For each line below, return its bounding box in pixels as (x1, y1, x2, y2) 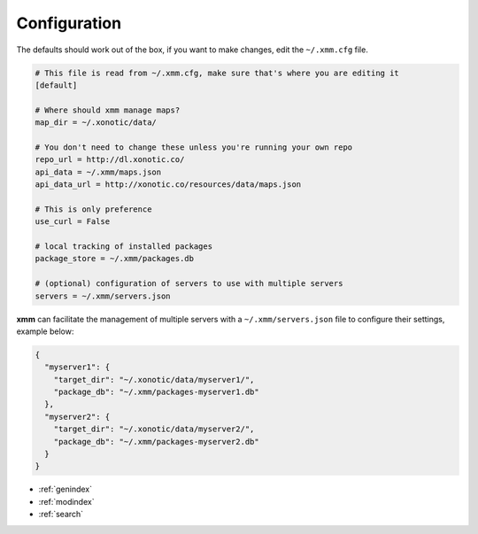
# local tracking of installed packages (35, 242, 212, 252)
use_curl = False (35, 217, 111, 227)
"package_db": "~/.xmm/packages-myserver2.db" (53, 437, 260, 446)
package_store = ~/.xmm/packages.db (35, 253, 195, 264)
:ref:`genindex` (38, 484, 93, 495)
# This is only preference (35, 204, 152, 214)
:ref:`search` (38, 509, 84, 520)
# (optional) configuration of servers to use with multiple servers (35, 279, 343, 289)
